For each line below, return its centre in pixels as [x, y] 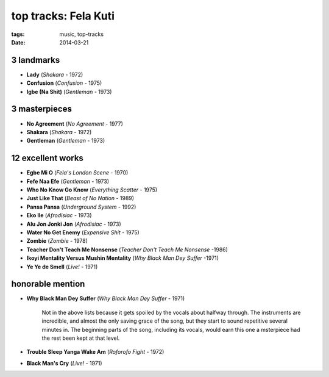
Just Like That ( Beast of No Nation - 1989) [80, 198]
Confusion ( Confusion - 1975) [64, 83]
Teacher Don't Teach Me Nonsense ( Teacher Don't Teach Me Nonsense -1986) [127, 250]
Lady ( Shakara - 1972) [55, 74]
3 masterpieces [42, 109]
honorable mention [48, 284]
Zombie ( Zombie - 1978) [57, 241]
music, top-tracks [81, 34]
